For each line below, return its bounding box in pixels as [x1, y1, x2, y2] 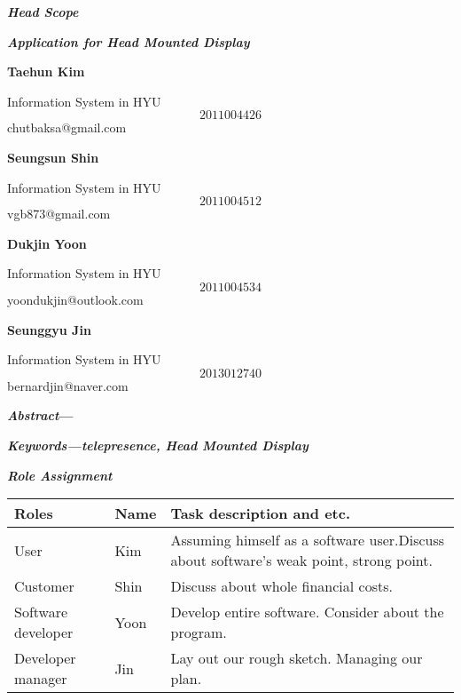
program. [170, 622, 227, 643]
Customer [14, 576, 74, 597]
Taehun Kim [7, 62, 85, 81]
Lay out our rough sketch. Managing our [170, 648, 423, 669]
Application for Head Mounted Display [7, 32, 250, 51]
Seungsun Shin [7, 147, 99, 166]
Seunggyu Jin [7, 320, 91, 338]
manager [14, 668, 67, 689]
